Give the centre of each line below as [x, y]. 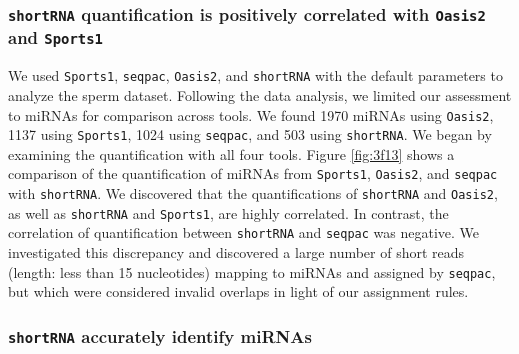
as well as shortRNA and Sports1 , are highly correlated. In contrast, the [228, 212]
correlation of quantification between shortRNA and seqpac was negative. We [244, 232]
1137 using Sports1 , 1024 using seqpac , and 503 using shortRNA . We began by [250, 134]
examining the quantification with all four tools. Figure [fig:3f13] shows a [231, 153]
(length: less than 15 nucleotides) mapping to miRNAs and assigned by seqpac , [252, 271]
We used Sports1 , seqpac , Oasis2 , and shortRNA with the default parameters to [255, 75]
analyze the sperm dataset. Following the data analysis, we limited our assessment [260, 94]
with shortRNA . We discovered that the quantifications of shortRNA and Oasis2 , [253, 193]
